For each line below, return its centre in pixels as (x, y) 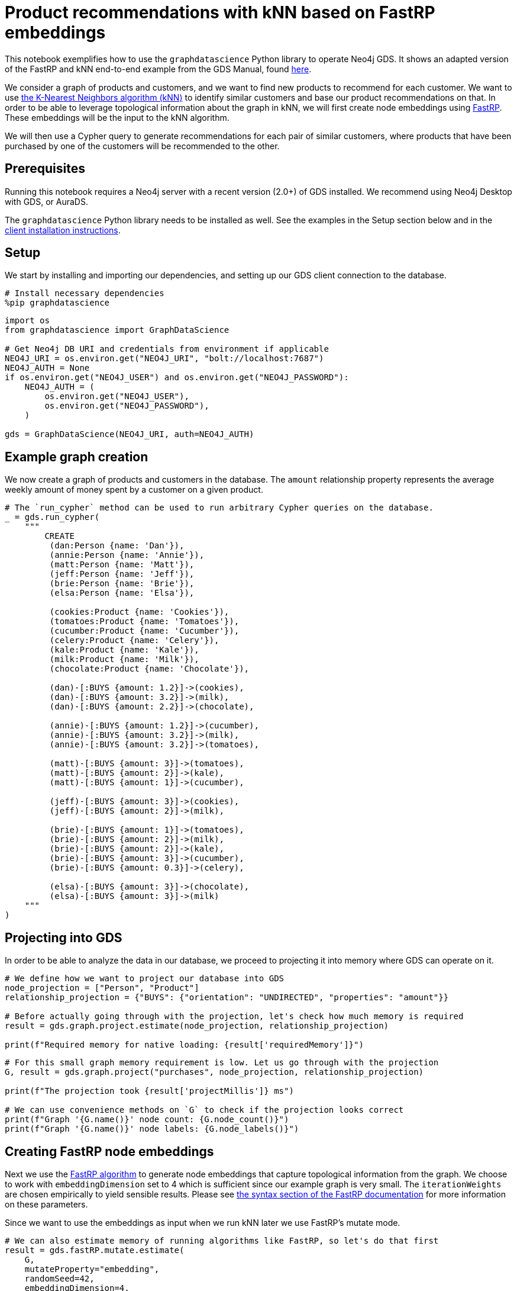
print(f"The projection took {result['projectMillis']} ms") (149, 1091)
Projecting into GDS (64, 937)
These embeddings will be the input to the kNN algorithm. (117, 117)
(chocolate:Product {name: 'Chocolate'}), (149, 669)
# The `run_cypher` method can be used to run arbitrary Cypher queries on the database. (219, 508)
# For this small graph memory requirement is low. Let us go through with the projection (222, 1063)
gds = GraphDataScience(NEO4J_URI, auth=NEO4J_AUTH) (130, 434)
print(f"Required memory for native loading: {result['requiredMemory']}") (184, 1045)
